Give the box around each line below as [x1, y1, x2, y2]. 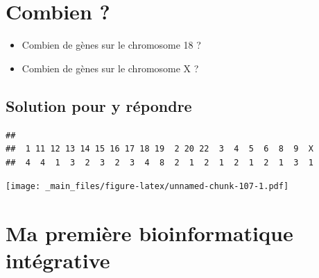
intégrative [6, 246, 110, 275]
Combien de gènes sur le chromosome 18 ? [21, 38, 201, 52]
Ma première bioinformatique [6, 219, 293, 247]
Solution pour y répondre [6, 95, 192, 116]
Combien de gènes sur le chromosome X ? [21, 60, 199, 75]
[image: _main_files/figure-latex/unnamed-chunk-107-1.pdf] [6, 181, 289, 192]
